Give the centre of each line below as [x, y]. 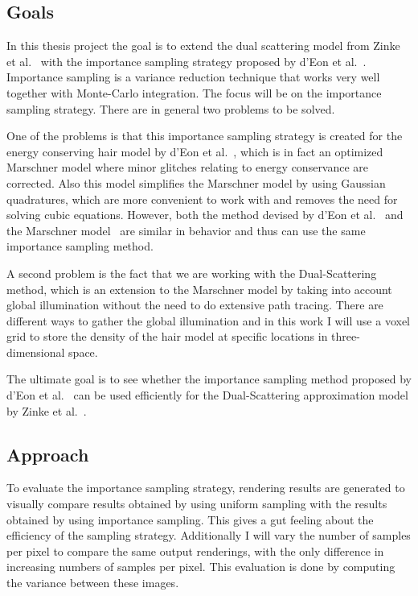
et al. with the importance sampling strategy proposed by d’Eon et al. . [186, 61]
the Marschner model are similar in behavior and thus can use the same [186, 230]
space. [83, 352]
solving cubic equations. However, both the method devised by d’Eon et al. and [205, 215]
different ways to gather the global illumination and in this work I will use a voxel [209, 320]
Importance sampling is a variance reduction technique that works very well [193, 77]
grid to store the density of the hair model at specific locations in [167, 336]
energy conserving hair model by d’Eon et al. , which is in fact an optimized [195, 151]
